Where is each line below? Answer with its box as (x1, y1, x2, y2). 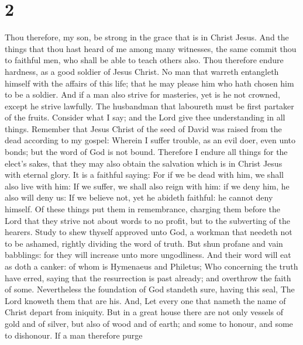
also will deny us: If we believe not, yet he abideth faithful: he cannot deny (5, 191, 273, 203)
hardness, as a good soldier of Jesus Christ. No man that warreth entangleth (5, 65, 279, 77)
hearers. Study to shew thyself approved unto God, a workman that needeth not (5, 226, 292, 238)
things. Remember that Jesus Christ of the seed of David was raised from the (5, 122, 282, 134)
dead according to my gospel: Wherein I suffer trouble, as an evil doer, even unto (5, 134, 296, 146)
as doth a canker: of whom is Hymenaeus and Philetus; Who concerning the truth (5, 260, 298, 272)
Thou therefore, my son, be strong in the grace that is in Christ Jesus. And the (5, 31, 289, 43)
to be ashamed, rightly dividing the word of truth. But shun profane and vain (5, 237, 283, 249)
